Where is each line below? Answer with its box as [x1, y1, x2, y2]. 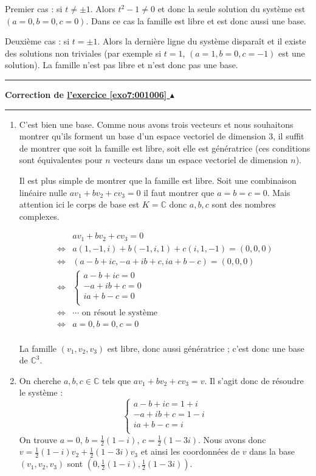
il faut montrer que [143, 186, 215, 198]
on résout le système [81, 308, 158, 317]
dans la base [249, 445, 295, 458]
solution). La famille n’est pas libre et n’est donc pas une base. [5, 58, 238, 71]
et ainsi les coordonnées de [140, 445, 240, 458]
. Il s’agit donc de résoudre [204, 374, 304, 387]
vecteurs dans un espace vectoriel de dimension [113, 153, 288, 166]
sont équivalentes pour [19, 153, 103, 166]
